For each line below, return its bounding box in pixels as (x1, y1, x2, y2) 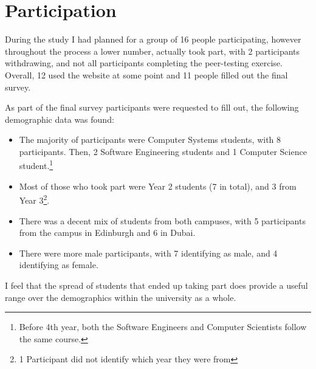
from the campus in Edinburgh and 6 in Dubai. (19, 226, 196, 239)
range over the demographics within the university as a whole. (5, 291, 236, 303)
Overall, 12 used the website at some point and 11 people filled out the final (5, 68, 288, 81)
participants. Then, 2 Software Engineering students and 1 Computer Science (19, 145, 307, 157)
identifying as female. (19, 258, 98, 271)
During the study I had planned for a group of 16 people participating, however (5, 33, 301, 46)
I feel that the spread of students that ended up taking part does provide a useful (5, 278, 308, 291)
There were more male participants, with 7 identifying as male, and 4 (19, 246, 278, 259)
